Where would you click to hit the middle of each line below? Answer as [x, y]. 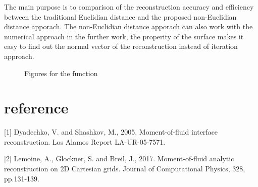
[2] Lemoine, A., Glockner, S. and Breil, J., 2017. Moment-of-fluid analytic [119, 159]
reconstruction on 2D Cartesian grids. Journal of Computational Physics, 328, [125, 169]
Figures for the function [61, 73]
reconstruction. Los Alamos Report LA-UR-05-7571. [85, 141]
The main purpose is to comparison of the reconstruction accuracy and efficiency [129, 7]
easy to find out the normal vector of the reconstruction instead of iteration [121, 46]
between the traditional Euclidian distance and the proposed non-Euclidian [120, 16]
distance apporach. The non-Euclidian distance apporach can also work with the [128, 26]
